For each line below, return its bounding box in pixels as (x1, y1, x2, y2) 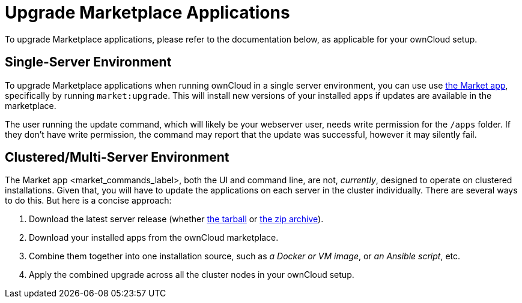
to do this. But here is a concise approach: (5, 195, 172, 206)
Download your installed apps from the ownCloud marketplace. (29, 232, 279, 243)
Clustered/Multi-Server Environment (5, 150, 229, 165)
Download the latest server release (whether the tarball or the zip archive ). (29, 214, 324, 225)
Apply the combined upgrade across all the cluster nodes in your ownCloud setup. (29, 269, 354, 280)
